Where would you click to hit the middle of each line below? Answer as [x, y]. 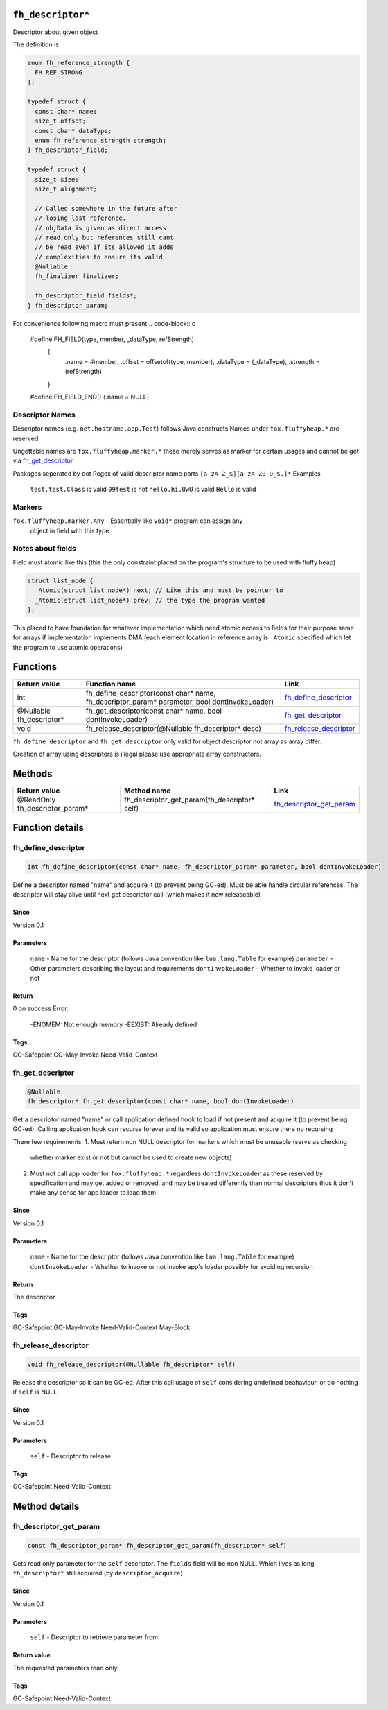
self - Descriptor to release [71, 1456]
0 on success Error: [41, 1008]
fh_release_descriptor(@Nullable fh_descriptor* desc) [174, 728]
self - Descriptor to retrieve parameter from [94, 1637]
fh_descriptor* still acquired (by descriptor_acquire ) [98, 1573]
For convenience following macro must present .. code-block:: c [104, 323]
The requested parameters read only [65, 1668]
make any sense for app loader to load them [93, 1193]
